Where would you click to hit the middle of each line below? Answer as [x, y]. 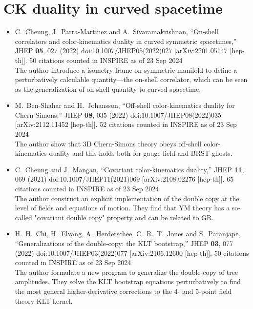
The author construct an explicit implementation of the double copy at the [127, 198]
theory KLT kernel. [44, 300]
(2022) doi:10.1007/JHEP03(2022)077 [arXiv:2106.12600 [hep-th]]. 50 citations [132, 253]
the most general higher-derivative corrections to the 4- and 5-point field [123, 291]
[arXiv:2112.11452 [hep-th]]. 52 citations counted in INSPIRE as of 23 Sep [126, 124]
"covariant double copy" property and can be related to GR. [124, 217]
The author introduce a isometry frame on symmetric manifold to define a [126, 70]
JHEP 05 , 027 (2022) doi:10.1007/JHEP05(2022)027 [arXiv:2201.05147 [121, 51]
